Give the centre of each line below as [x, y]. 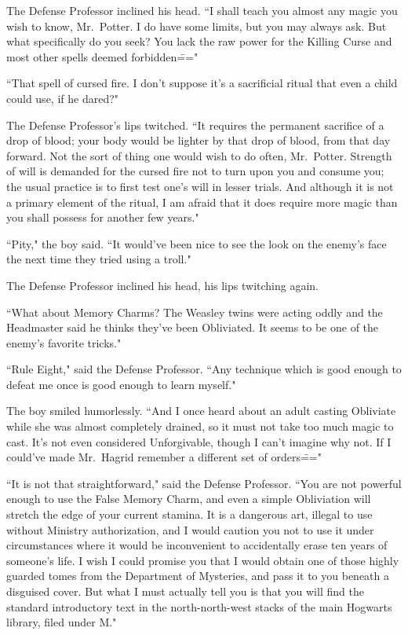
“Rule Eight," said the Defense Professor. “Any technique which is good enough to [204, 369]
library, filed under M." [62, 622]
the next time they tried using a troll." [99, 259]
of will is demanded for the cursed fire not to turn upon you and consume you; [195, 171]
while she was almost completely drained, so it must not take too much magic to [200, 426]
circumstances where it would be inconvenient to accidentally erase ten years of [197, 545]
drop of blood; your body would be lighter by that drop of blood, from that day [199, 140]
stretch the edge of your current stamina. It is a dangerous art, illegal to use [189, 514]
